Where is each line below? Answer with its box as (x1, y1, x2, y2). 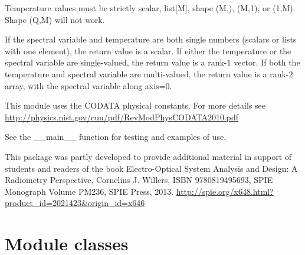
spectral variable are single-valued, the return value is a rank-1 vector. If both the (5, 56, 300, 68)
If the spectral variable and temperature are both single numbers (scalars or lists (5, 33, 297, 45)
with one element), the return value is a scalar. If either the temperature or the (5, 44, 291, 57)
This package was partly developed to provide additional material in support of (5, 150, 292, 162)
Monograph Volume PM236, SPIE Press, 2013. (5, 185, 174, 197)
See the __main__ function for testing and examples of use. (5, 130, 227, 143)
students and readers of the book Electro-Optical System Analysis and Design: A (5, 162, 298, 174)
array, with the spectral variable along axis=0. (5, 79, 172, 91)
